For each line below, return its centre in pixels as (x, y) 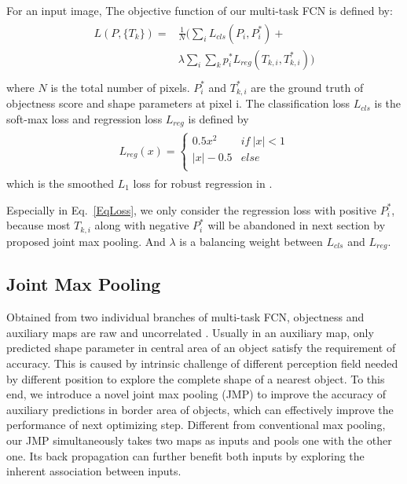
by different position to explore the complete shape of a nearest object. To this (196, 378)
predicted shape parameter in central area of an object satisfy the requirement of (201, 348)
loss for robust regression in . (203, 183)
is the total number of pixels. (120, 87)
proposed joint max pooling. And (86, 241)
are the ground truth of (307, 87)
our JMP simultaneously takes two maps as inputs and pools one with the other (199, 440)
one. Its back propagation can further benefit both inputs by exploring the (185, 455)
